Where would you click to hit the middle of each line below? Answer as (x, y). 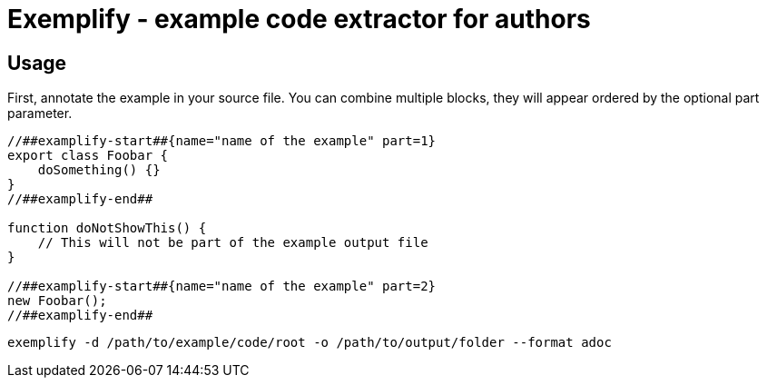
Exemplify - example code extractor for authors (299, 19)
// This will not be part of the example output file (233, 243)
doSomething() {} (99, 170)
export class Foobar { (88, 156)
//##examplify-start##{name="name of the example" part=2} (222, 286)
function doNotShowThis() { (107, 228)
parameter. (40, 114)
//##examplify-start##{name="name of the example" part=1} (222, 141)
